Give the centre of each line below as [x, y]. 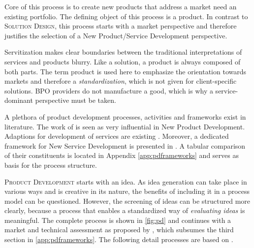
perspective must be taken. [76, 100]
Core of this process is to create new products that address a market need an [121, 6]
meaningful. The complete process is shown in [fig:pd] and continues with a [118, 220]
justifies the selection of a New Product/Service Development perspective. [116, 35]
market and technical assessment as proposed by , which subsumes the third [119, 230]
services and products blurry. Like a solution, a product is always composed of [123, 61]
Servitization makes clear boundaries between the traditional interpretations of [123, 52]
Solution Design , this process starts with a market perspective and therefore [121, 26]
